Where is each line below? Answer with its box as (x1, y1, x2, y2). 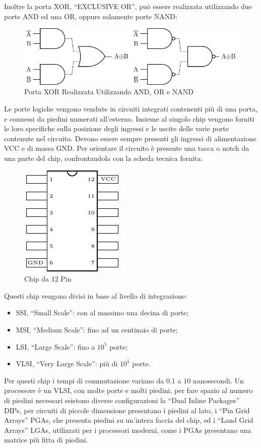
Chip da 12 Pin (24, 273, 72, 284)
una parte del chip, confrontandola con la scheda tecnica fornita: (4, 153, 203, 163)
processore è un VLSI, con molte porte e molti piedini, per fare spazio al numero (4, 385, 253, 396)
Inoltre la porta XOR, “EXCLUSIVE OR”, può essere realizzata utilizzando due (4, 1, 252, 11)
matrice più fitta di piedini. (4, 434, 88, 445)
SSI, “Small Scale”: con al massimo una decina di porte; (16, 307, 189, 318)
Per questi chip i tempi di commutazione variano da (4, 375, 164, 385)
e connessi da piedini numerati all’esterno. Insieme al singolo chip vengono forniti (4, 113, 254, 124)
